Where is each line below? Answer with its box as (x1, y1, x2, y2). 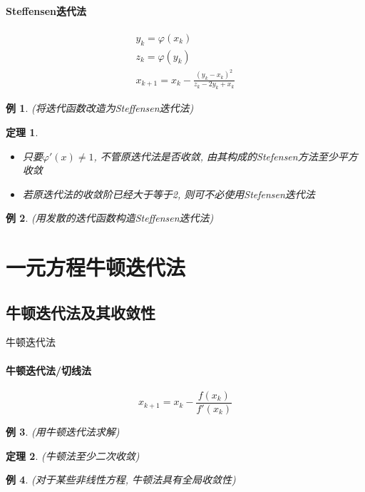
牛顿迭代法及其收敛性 (6, 301, 155, 323)
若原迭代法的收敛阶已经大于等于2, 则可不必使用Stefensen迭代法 (22, 186, 315, 201)
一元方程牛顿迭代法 (6, 252, 186, 282)
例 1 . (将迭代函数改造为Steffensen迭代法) (6, 101, 194, 116)
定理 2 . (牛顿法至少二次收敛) (6, 448, 140, 463)
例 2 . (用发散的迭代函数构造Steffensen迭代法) (6, 210, 214, 225)
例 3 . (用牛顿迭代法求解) (6, 424, 120, 439)
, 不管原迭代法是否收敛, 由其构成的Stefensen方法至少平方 (93, 148, 358, 163)
